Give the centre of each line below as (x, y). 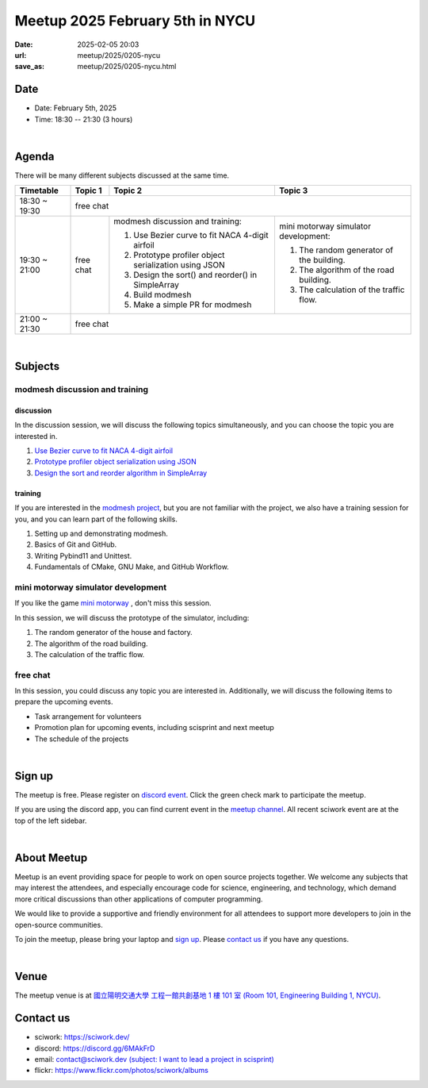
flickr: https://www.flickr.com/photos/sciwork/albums (122, 1071)
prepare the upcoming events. (64, 702)
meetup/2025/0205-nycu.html (127, 67)
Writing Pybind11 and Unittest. (83, 556)
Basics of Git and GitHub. (76, 544)
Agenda (34, 156)
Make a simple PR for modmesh (193, 305)
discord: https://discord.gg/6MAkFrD (95, 1048)
